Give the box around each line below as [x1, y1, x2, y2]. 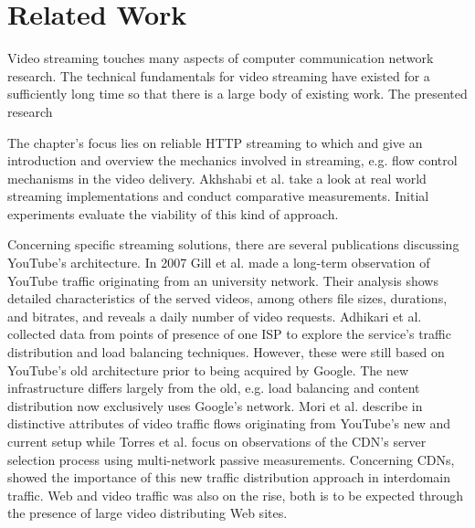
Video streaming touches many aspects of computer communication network [7, 48, 434, 68]
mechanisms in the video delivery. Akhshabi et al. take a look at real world [7, 168, 427, 187]
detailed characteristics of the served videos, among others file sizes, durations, [7, 289, 448, 308]
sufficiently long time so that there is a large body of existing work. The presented [7, 84, 468, 103]
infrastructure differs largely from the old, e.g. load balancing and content [7, 378, 420, 397]
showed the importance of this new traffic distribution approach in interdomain [7, 468, 451, 487]
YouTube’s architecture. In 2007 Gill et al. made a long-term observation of [7, 253, 430, 272]
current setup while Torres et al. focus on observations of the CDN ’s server [7, 432, 427, 450]
